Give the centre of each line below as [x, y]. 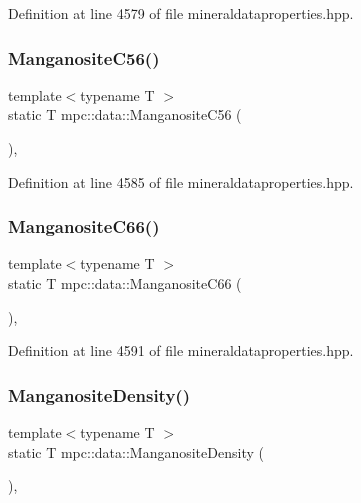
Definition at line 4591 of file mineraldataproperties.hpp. [181, 350]
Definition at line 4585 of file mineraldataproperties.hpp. [181, 181]
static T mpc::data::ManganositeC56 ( [125, 114]
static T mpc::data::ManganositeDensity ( [136, 451]
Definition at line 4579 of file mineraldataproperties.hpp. [181, 13]
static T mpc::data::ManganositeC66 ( [125, 283]
